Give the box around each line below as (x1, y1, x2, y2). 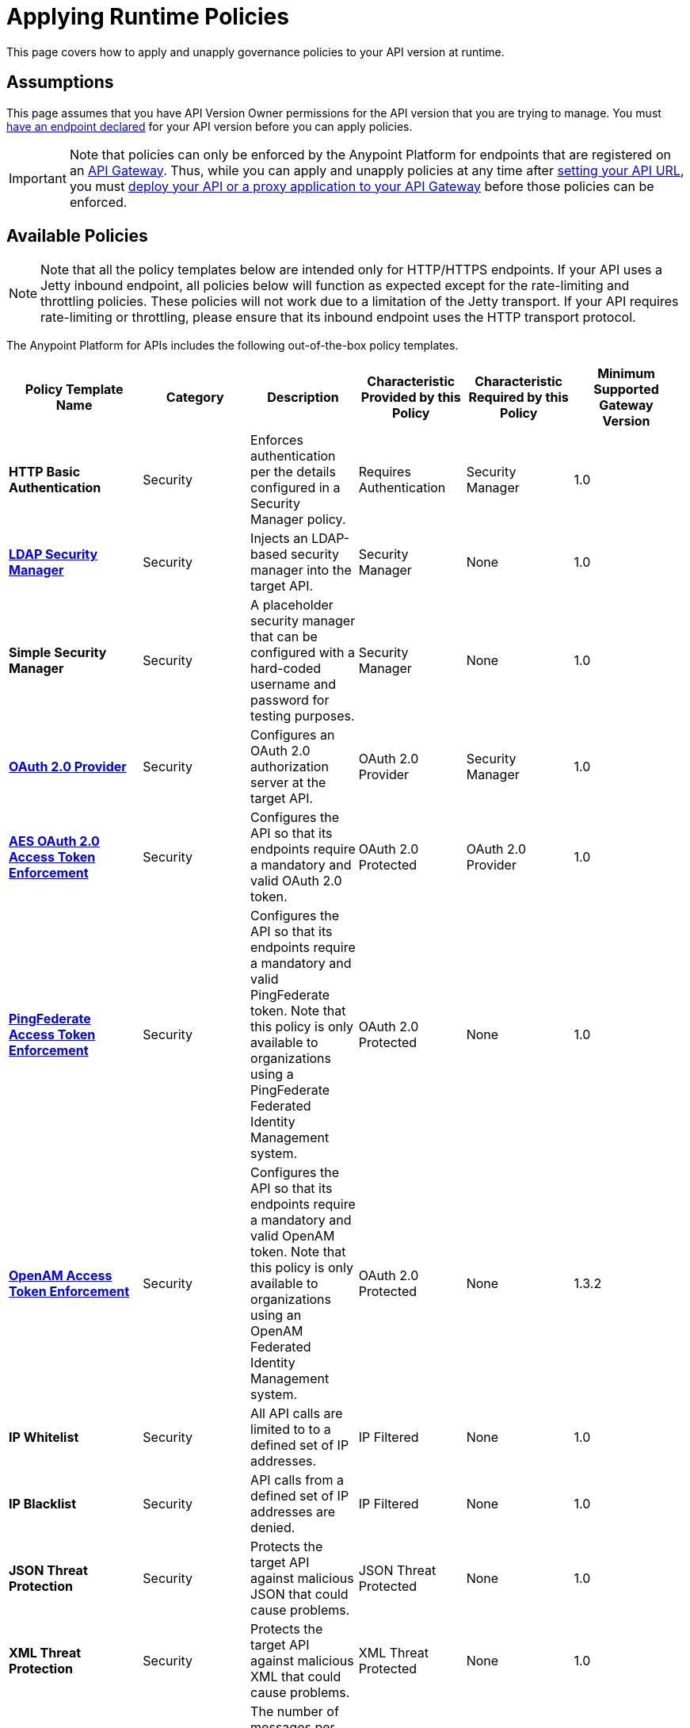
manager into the (250, 562, 352, 579)
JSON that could (250, 1586, 349, 1603)
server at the (250, 774, 326, 791)
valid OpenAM (250, 1228, 335, 1244)
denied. (250, 1520, 295, 1536)
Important (9, 170, 67, 186)
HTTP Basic (9, 464, 81, 480)
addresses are (250, 1504, 335, 1520)
